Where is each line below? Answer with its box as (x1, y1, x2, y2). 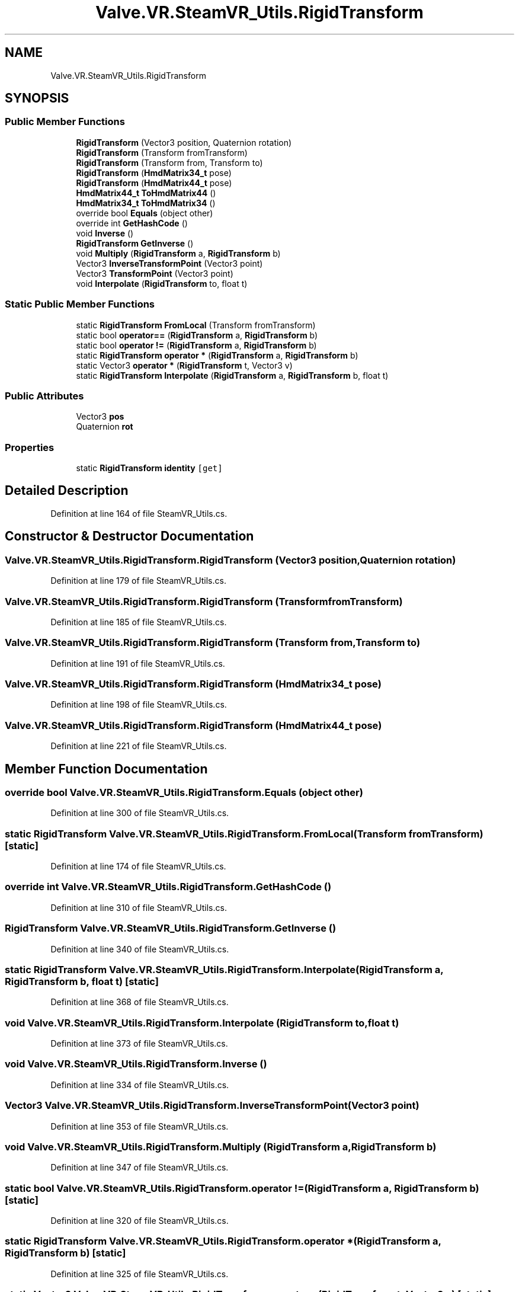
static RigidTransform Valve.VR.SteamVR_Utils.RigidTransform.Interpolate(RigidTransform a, (5, 963, 444, 976)
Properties (5, 441, 55, 453)
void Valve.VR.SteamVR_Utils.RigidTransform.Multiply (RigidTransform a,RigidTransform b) (5, 1140, 437, 1153)
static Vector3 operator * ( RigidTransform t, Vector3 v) (76, 360, 293, 370)
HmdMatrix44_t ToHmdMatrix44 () (76, 187, 216, 198)
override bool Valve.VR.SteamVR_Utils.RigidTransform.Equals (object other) (5, 786, 363, 798)
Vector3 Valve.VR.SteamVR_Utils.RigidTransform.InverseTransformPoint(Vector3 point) (5, 1099, 419, 1112)
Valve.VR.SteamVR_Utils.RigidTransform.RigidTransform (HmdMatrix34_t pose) (5, 678, 382, 690)
